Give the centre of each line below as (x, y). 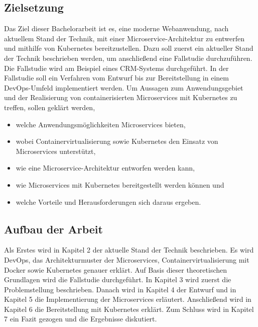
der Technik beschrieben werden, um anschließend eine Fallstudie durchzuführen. (128, 58)
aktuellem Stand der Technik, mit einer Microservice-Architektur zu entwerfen (124, 38)
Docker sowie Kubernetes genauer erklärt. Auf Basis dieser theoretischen (116, 269)
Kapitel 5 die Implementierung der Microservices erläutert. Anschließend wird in (128, 299)
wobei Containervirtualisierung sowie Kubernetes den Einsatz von (117, 141)
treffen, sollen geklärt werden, (50, 107)
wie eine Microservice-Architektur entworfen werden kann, (105, 168)
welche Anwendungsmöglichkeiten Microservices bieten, (101, 124)
